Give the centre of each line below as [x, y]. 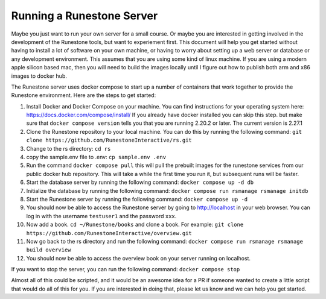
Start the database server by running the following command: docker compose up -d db [140, 182]
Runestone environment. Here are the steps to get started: [84, 95]
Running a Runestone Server [85, 16]
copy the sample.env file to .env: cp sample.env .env [96, 157]
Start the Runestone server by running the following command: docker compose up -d [137, 199]
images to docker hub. [39, 76]
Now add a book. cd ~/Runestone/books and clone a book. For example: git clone [135, 225]
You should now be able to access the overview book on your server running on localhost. [138, 258]
